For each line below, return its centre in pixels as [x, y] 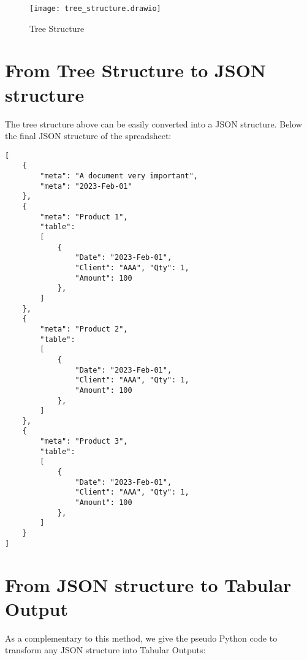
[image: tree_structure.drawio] [95, 9]
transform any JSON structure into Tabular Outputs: [105, 650]
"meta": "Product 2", [84, 329]
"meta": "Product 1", [84, 217]
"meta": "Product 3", [84, 442]
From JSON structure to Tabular [148, 584]
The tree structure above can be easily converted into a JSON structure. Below [153, 123]
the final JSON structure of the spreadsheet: [88, 136]
